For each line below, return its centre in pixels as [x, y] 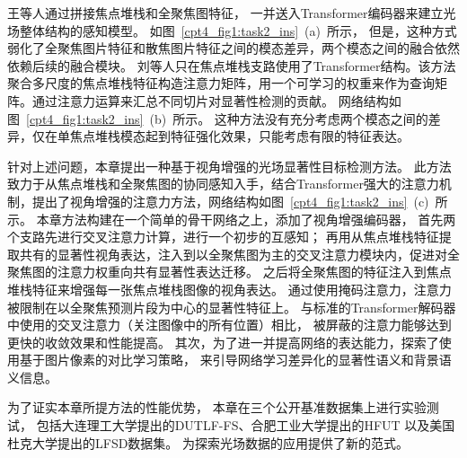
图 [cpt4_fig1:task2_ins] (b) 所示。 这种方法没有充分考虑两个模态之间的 [218, 118]
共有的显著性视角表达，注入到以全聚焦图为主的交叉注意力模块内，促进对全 [239, 254]
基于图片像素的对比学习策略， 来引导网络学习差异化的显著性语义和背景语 [235, 360]
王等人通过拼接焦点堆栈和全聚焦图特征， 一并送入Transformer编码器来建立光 [232, 13]
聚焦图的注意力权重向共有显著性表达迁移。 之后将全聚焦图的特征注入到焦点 [229, 272]
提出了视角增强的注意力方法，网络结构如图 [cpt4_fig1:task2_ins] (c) [230, 201]
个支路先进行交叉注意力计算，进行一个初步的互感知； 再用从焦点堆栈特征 [223, 237]
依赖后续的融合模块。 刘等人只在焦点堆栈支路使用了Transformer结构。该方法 [232, 65]
